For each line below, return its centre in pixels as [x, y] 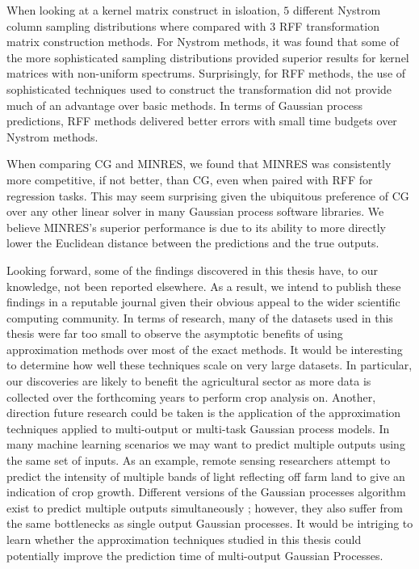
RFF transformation [329, 25]
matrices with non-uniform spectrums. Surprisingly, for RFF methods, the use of [206, 73]
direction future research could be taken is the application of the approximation [204, 413]
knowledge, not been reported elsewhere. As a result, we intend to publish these [204, 286]
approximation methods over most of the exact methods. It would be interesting [205, 349]
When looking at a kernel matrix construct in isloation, [143, 10]
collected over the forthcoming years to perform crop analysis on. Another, [191, 396]
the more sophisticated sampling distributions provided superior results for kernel [208, 57]
